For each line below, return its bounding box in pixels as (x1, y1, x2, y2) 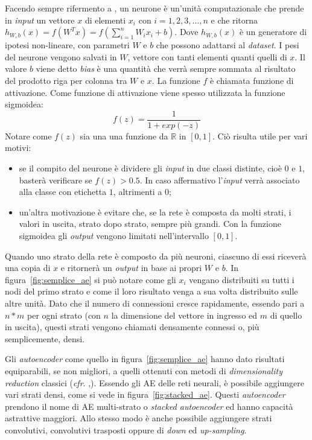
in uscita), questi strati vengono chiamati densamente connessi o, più (5, 320, 259, 333)
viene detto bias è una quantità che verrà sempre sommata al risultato (36, 62, 296, 75)
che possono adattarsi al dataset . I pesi (156, 39, 299, 51)
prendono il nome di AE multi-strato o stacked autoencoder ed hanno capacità (5, 400, 293, 412)
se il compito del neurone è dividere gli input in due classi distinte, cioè (19, 162, 282, 174)
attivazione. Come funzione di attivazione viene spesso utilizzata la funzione (5, 86, 285, 98)
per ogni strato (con (27, 308, 101, 321)
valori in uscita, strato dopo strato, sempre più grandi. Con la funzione (19, 217, 281, 230)
